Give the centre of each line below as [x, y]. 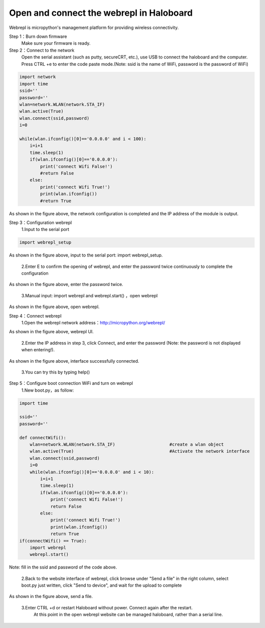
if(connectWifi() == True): [53, 541]
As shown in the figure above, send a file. [51, 597]
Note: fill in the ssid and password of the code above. [63, 567]
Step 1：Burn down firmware [38, 36]
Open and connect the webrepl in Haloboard [101, 13]
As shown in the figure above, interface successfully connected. [74, 361]
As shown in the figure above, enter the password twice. [66, 285]
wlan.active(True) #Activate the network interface [140, 451]
